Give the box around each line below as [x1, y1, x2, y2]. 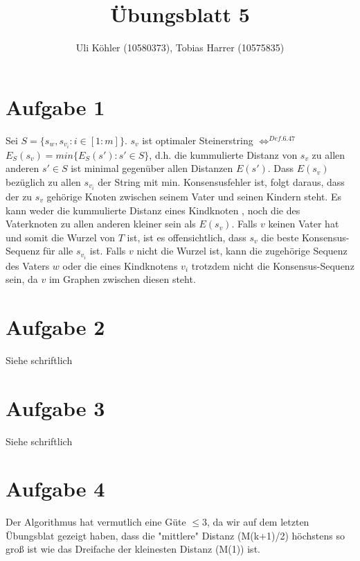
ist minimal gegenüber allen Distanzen [71, 161, 233, 175]
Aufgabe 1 [6, 92, 105, 121]
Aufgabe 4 [6, 474, 105, 503]
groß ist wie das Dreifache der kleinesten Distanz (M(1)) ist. [6, 542, 260, 556]
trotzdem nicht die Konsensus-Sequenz [191, 258, 354, 273]
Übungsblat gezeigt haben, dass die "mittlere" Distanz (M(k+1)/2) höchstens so [6, 528, 345, 542]
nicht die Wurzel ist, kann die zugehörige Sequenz [136, 243, 348, 258]
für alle [43, 243, 73, 258]
